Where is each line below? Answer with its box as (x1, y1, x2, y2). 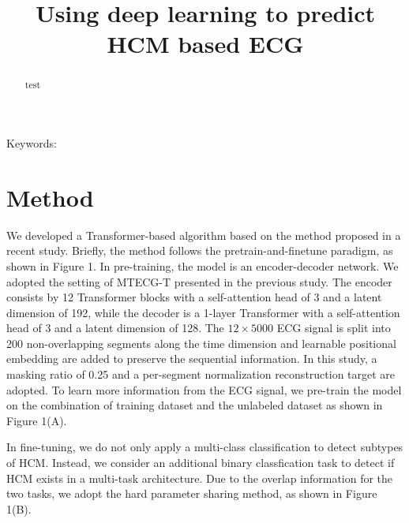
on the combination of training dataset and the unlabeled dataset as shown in (6, 397, 383, 413)
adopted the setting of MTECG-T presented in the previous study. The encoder (6, 273, 392, 290)
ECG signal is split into (276, 319, 391, 336)
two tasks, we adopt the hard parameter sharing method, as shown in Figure (6, 485, 377, 502)
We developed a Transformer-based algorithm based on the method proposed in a (6, 226, 401, 243)
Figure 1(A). (6, 412, 67, 428)
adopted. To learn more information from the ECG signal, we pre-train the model (6, 381, 402, 398)
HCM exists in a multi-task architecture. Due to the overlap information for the (6, 469, 393, 486)
